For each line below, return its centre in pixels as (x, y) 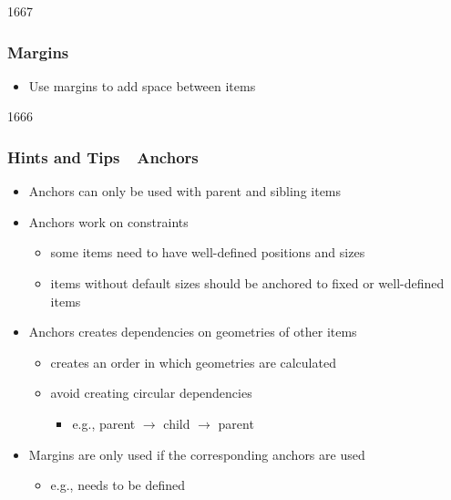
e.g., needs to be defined (118, 485)
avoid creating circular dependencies (151, 393)
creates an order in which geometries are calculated (193, 362)
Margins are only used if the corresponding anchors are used (197, 454)
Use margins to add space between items (142, 85)
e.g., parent (104, 423)
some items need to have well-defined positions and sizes (208, 252)
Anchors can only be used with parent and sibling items (185, 191)
